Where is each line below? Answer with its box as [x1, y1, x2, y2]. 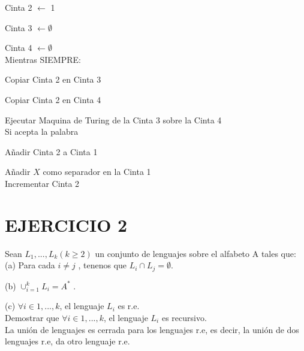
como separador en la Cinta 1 [43, 165, 151, 178]
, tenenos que [78, 259, 127, 271]
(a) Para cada [5, 259, 55, 271]
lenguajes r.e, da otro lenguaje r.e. [5, 335, 130, 347]
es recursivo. [161, 311, 207, 324]
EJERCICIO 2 [5, 212, 128, 237]
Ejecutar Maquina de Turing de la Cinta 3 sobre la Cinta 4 [5, 113, 222, 126]
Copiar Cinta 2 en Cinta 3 [5, 73, 101, 86]
